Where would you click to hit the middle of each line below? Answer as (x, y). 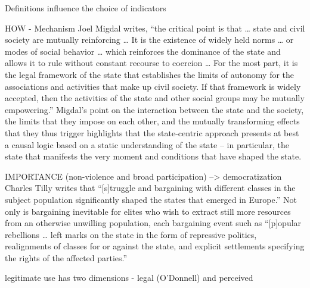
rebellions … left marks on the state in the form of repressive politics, (131, 234)
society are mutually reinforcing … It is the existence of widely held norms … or (149, 40)
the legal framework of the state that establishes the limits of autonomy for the (150, 74)
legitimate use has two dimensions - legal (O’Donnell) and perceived (129, 278)
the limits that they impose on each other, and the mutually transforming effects (152, 121)
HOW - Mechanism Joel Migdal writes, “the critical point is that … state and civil (155, 28)
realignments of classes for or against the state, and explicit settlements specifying (155, 246)
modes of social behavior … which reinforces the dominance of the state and (143, 51)
